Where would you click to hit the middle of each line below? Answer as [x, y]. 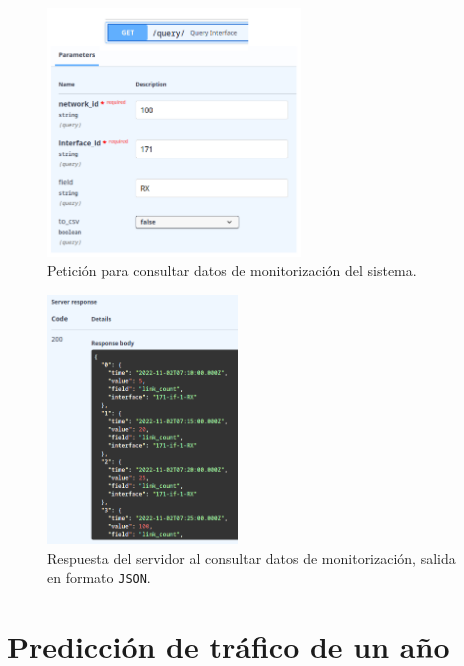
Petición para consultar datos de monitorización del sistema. [232, 270]
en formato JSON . [99, 577]
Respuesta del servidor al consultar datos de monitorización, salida [251, 557]
